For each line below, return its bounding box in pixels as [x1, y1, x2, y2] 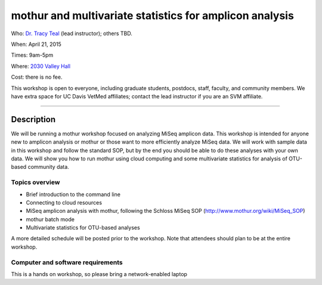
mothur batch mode [26, 215, 75, 223]
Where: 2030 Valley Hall [11, 63, 71, 70]
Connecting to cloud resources [26, 199, 103, 206]
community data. [27, 163, 70, 171]
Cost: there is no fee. [11, 73, 63, 80]
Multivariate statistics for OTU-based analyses [26, 224, 140, 231]
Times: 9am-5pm [11, 51, 54, 59]
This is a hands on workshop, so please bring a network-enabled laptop [11, 270, 188, 277]
